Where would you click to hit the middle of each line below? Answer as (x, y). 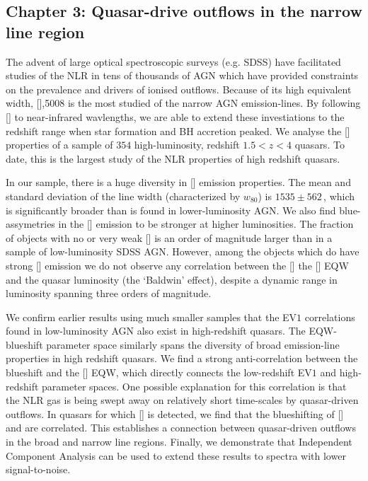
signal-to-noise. (38, 469)
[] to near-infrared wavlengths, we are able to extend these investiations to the (175, 116)
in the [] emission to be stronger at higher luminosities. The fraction (206, 224)
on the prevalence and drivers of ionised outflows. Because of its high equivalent (179, 89)
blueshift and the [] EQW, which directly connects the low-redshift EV (159, 372)
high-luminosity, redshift (187, 145)
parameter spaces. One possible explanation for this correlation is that (194, 386)
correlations (330, 317)
